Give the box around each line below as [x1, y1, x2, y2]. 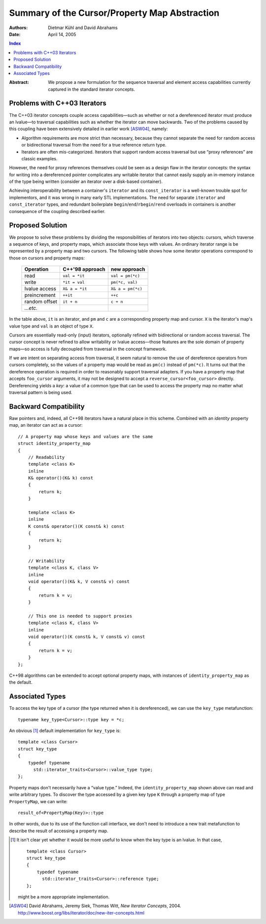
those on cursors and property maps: [9, 255, 85, 261]
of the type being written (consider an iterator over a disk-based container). [9, 179, 163, 185]
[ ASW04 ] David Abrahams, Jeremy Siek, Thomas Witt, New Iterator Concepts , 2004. [9, 903, 182, 909]
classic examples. [21, 155, 58, 161]
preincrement [24, 292, 56, 298]
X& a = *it [63, 286, 87, 291]
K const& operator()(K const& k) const [28, 523, 125, 529]
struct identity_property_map [18, 441, 91, 446]
